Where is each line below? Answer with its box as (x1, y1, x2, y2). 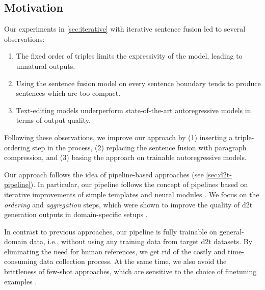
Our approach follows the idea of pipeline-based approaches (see (4, 169, 204, 179)
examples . (4, 276, 37, 286)
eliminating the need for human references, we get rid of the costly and (4, 246, 226, 256)
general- (219, 226, 244, 236)
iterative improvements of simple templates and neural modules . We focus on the (4, 189, 259, 199)
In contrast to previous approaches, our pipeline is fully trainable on (4, 226, 217, 236)
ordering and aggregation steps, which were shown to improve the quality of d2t (4, 199, 253, 209)
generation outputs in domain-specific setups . (4, 209, 148, 220)
